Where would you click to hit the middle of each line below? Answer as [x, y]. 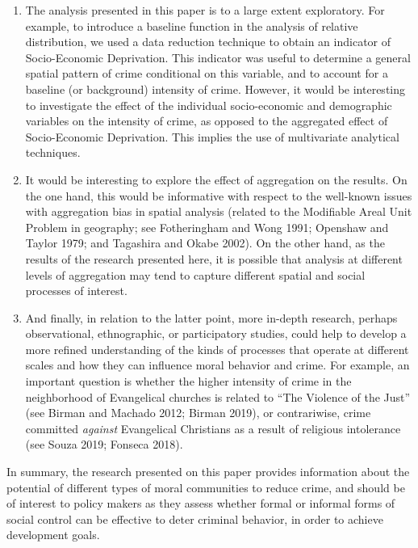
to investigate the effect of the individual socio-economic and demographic [209, 105]
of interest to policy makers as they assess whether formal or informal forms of [201, 503]
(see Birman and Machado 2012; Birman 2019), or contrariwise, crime [198, 413]
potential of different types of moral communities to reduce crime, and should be [206, 487]
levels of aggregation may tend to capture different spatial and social [195, 274]
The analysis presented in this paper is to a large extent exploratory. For [205, 10]
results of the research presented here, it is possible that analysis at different [214, 258]
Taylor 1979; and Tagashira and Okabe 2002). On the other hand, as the [205, 243]
